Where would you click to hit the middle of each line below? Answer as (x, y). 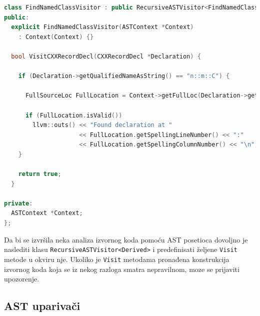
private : (18, 203)
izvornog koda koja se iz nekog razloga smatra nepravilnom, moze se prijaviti (122, 269)
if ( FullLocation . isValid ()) (74, 115)
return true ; (40, 174)
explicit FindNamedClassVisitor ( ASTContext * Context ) (102, 27)
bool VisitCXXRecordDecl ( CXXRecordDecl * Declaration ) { (106, 56)
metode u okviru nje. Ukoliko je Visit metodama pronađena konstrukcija (117, 259)
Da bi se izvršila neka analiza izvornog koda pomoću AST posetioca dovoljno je (126, 239)
